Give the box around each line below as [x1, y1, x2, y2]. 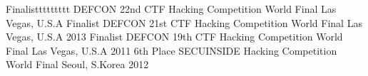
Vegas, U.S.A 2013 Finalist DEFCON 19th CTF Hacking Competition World [6, 29, 343, 44]
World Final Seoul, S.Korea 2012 [6, 57, 149, 72]
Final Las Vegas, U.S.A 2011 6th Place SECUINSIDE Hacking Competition [6, 43, 337, 58]
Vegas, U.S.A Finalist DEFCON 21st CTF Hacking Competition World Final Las [6, 15, 362, 30]
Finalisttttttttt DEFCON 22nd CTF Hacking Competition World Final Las [6, 1, 337, 16]
